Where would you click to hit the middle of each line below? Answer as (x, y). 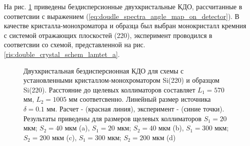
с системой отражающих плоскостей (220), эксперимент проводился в (108, 35)
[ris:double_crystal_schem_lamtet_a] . (62, 54)
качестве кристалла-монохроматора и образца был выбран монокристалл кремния (125, 26)
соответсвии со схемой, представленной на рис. (75, 45)
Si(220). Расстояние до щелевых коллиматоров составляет (109, 89)
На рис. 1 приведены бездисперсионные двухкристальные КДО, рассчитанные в (123, 6)
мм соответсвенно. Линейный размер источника (140, 99)
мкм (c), (64, 137)
